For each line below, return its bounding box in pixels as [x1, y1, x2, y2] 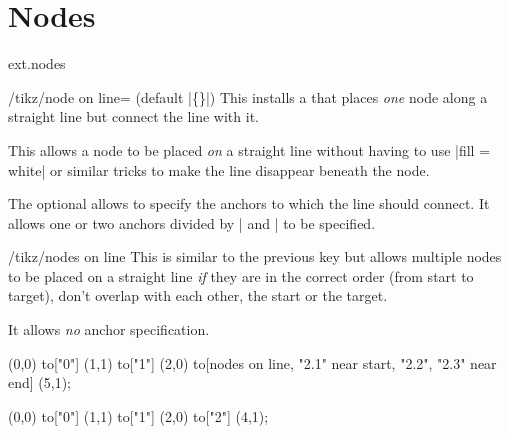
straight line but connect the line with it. [8, 106, 259, 127]
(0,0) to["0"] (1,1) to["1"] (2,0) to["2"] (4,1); [8, 405, 269, 426]
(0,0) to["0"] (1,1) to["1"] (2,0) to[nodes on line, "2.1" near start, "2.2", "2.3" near [8, 352, 497, 373]
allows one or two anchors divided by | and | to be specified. [8, 212, 376, 233]
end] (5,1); [8, 372, 72, 393]
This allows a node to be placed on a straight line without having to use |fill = [8, 139, 491, 160]
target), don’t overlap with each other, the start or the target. [8, 285, 388, 306]
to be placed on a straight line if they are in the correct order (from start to [8, 265, 474, 286]
